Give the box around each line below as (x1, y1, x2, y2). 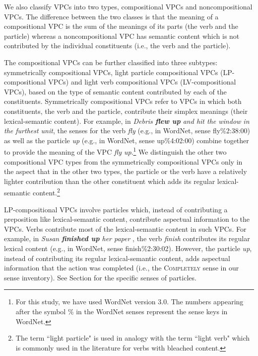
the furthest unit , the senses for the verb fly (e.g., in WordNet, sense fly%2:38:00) (4, 125, 250, 136)
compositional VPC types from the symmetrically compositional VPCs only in (4, 156, 243, 167)
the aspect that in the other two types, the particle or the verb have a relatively (4, 166, 247, 177)
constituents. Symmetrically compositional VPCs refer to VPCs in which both (4, 96, 242, 106)
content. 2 (33, 186, 60, 197)
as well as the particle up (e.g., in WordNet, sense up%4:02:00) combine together (4, 135, 249, 145)
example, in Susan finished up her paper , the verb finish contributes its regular (4, 233, 250, 244)
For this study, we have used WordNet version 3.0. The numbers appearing (15, 296, 244, 307)
